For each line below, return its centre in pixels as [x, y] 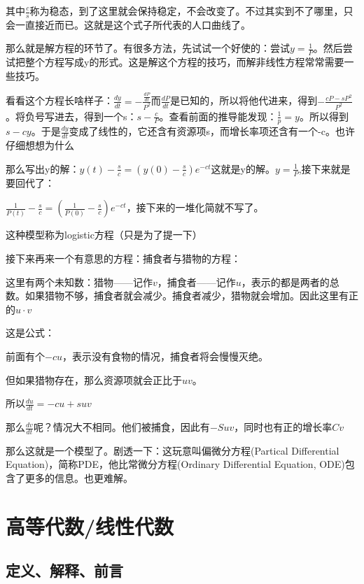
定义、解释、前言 [64, 570]
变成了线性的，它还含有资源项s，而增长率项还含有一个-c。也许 [212, 131]
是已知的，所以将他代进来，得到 [244, 100]
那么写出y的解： [43, 168]
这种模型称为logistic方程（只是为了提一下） [104, 235]
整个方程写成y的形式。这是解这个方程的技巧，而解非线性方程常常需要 [184, 62]
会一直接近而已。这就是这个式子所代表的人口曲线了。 [128, 24]
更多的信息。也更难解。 [79, 478]
